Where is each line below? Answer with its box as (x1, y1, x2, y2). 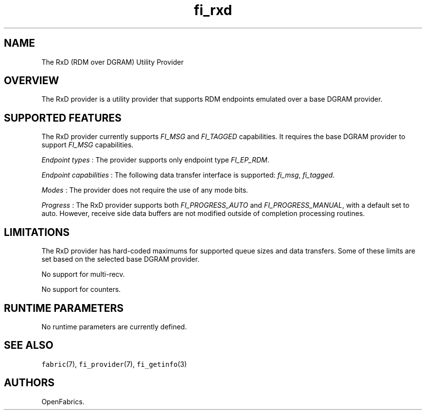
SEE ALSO (4, 339, 53, 352)
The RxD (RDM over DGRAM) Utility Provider (41, 57, 184, 66)
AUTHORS (4, 377, 55, 389)
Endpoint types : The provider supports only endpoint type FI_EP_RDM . (41, 156, 269, 164)
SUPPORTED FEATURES (4, 111, 122, 124)
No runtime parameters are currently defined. (41, 322, 187, 331)
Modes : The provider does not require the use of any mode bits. (41, 186, 248, 195)
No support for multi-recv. (41, 270, 125, 279)
